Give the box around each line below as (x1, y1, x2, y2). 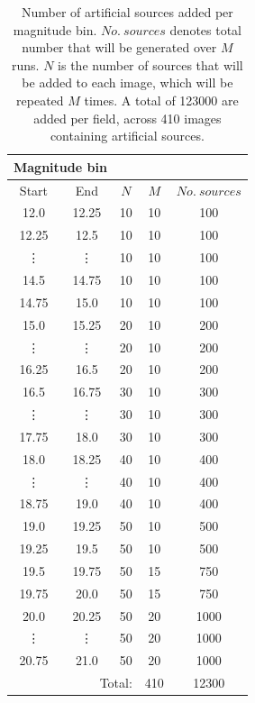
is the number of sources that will (58, 55, 243, 74)
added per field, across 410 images (33, 108, 222, 127)
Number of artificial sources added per (21, 3, 233, 21)
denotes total (169, 20, 242, 39)
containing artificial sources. (50, 126, 205, 145)
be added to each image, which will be (22, 73, 233, 92)
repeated (16, 90, 64, 109)
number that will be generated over (22, 38, 217, 57)
